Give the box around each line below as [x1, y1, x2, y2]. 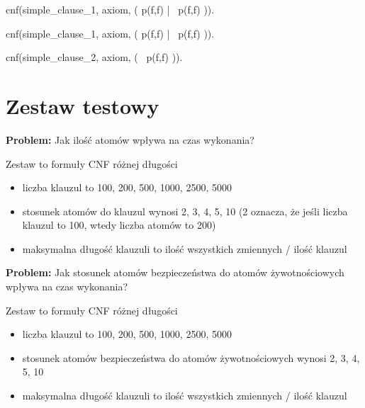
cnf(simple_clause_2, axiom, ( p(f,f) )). [6, 50, 183, 64]
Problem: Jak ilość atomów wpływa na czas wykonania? [6, 132, 254, 147]
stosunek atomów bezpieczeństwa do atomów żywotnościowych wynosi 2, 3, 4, [22, 350, 360, 365]
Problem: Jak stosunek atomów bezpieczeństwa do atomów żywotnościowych [6, 265, 344, 280]
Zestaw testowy [6, 91, 159, 120]
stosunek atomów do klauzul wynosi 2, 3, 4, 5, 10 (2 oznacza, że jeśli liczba [22, 203, 348, 218]
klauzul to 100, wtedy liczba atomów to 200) [22, 217, 216, 232]
